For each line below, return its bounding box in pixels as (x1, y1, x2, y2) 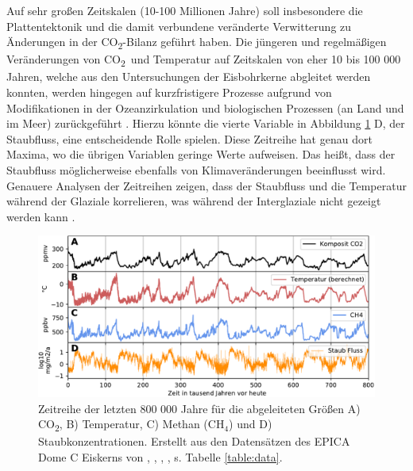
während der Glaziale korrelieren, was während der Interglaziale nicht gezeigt (6, 193, 381, 209)
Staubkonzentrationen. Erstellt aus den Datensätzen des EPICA (38, 433, 350, 450)
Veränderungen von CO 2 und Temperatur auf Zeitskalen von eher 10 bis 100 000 (6, 51, 401, 70)
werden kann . (6, 208, 75, 224)
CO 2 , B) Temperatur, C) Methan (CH (38, 415, 225, 435)
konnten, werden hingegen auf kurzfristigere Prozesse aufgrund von (6, 84, 332, 101)
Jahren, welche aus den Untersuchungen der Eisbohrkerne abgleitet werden (6, 68, 371, 85)
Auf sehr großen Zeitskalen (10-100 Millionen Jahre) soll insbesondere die (6, 2, 363, 18)
